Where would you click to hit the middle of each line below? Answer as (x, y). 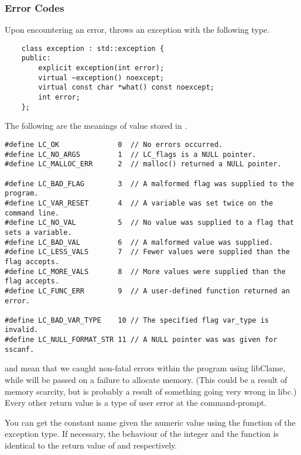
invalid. (22, 330)
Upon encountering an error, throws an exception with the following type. (137, 30)
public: (36, 58)
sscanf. (20, 349)
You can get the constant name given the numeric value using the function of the (150, 422)
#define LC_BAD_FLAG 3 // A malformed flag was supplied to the (149, 184)
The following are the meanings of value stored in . (96, 126)
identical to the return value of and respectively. (91, 445)
